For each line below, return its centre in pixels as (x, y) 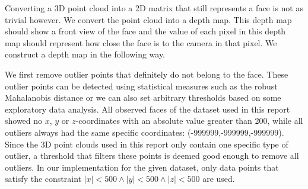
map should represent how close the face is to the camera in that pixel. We (141, 42)
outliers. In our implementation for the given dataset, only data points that (142, 167)
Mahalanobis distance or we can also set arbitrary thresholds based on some (143, 97)
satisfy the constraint (43, 179)
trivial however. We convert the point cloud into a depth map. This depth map (148, 19)
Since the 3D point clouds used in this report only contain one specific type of (147, 144)
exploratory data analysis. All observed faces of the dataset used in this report (147, 109)
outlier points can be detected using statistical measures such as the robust (141, 86)
